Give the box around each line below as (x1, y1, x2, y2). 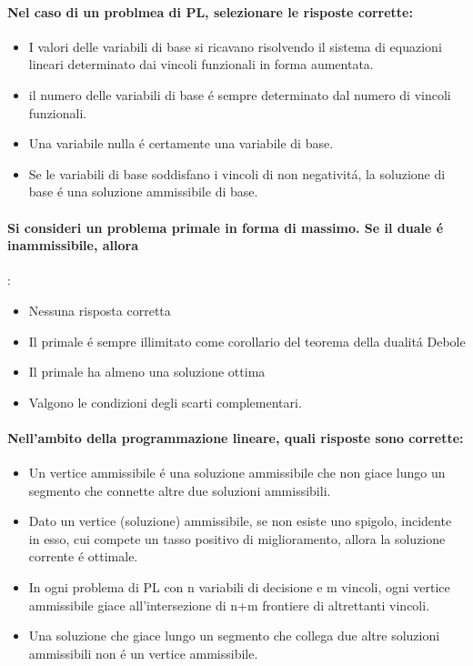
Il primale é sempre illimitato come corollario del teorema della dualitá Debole (28, 331, 466, 350)
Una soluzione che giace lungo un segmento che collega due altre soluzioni (28, 626, 440, 645)
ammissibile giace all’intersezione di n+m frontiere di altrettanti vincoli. (28, 595, 430, 614)
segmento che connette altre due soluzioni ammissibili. (28, 480, 331, 499)
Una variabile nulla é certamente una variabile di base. (28, 134, 334, 153)
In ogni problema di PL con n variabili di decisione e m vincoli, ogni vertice (28, 578, 450, 597)
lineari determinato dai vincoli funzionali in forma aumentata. (28, 55, 374, 74)
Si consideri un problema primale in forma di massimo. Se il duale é (7, 217, 444, 237)
